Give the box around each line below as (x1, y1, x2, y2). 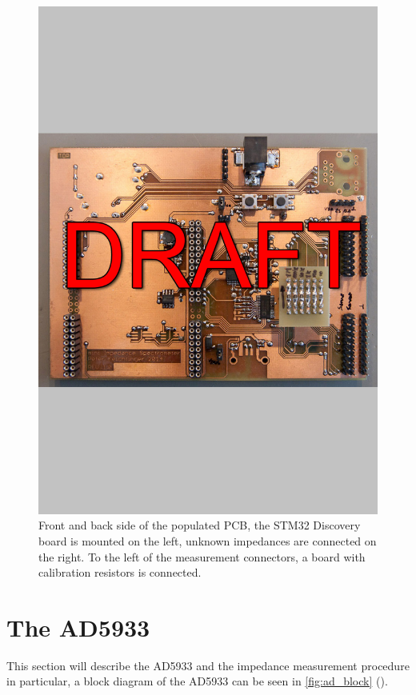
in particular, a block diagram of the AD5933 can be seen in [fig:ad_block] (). (6, 673, 388, 689)
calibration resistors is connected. (38, 564, 202, 581)
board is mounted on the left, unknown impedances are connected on (38, 532, 377, 549)
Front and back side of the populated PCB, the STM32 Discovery (38, 517, 361, 533)
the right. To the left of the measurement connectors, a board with (38, 548, 366, 565)
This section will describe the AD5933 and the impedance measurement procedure (6, 657, 410, 673)
